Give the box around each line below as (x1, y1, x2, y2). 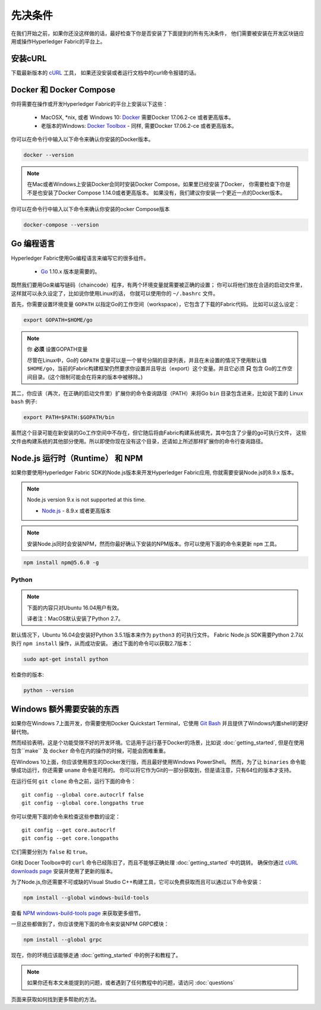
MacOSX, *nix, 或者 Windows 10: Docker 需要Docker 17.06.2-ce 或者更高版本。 (40, 114, 234, 121)
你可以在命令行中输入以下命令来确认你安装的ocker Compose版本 (11, 206, 170, 213)
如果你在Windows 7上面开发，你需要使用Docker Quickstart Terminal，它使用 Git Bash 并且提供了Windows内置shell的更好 (11, 720, 309, 727)
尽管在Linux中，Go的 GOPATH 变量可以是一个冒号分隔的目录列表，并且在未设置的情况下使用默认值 (27, 357, 267, 364)
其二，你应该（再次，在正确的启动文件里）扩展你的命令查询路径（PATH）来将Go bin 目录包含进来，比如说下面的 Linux (11, 390, 303, 397)
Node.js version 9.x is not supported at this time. (27, 496, 146, 504)
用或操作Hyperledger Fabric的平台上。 (11, 37, 106, 45)
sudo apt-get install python (23, 656, 109, 662)
